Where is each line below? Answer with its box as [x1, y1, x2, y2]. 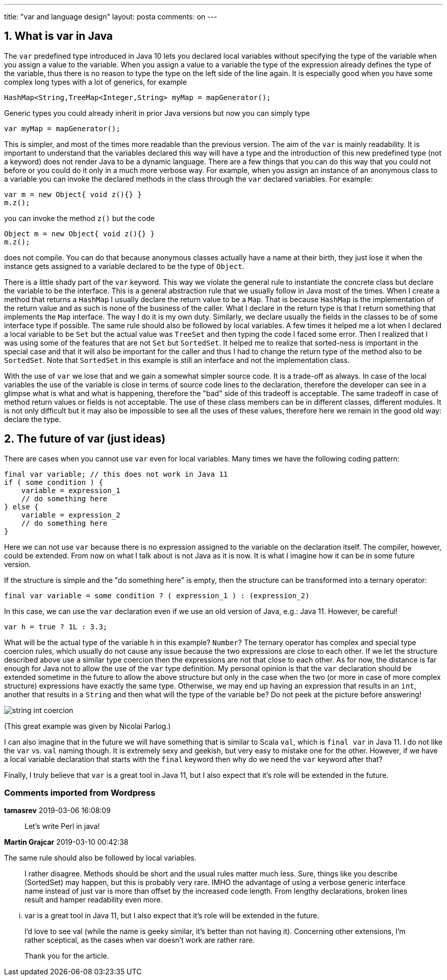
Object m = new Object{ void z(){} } [4, 229, 155, 238]
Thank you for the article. [24, 951, 109, 961]
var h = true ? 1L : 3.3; [4, 622, 108, 631]
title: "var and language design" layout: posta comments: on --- [4, 12, 217, 21]
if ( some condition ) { [4, 478, 103, 486]
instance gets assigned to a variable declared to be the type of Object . [4, 261, 244, 271]
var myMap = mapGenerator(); [4, 124, 120, 133]
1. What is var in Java [4, 30, 113, 43]
